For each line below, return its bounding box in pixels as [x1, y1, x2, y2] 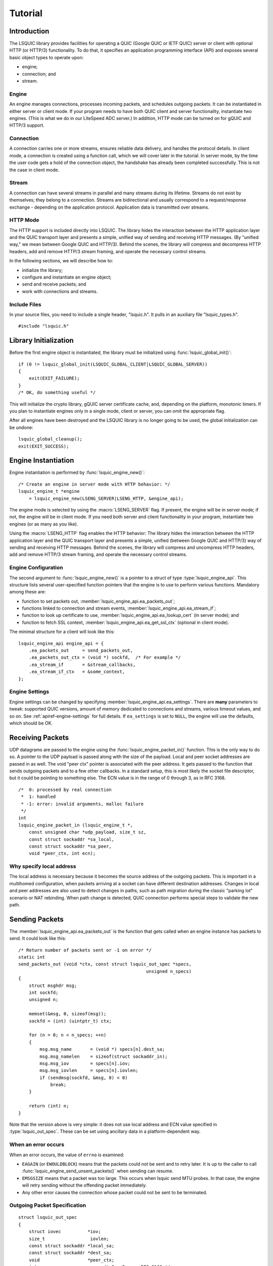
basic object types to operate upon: [9, 54, 84, 60]
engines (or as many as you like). [9, 521, 78, 527]
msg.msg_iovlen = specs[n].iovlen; [39, 1067, 139, 1074]
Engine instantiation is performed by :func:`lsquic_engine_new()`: [9, 469, 145, 476]
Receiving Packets [9, 733, 69, 742]
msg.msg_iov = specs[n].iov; [39, 1060, 131, 1066]
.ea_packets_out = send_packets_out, [28, 648, 133, 653]
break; [50, 1082, 67, 1088]
